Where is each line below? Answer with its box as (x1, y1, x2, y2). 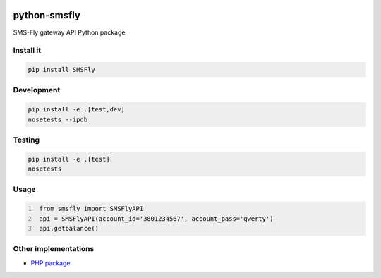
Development (13, 85, 61, 95)
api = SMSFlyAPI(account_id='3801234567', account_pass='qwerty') (39, 214, 274, 222)
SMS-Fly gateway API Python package (13, 28, 126, 37)
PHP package (30, 258, 71, 267)
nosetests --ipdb (28, 115, 88, 123)
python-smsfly (13, 9, 81, 21)
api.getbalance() (39, 224, 99, 233)
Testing (13, 135, 40, 145)
